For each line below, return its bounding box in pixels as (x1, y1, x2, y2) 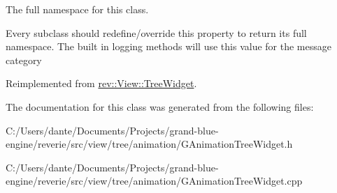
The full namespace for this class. (6, 2, 149, 16)
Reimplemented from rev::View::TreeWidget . (6, 76, 197, 91)
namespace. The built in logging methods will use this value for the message (6, 39, 331, 54)
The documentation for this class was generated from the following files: (6, 99, 314, 114)
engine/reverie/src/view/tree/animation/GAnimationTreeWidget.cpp (6, 173, 303, 188)
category (6, 52, 42, 67)
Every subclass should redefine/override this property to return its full (6, 25, 307, 40)
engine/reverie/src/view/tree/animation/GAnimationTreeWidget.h (6, 137, 293, 151)
